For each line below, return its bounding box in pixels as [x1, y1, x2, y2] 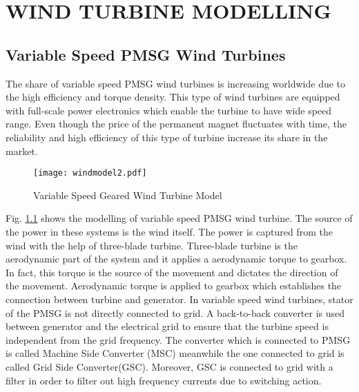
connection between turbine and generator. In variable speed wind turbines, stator [6, 291, 353, 306]
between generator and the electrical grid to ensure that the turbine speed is [6, 319, 329, 333]
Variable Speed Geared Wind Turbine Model [33, 187, 222, 202]
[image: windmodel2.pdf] [33, 168, 147, 178]
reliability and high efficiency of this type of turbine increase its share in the [6, 130, 328, 144]
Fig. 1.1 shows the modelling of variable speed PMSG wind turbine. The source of [6, 211, 353, 225]
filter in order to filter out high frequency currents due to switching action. [6, 373, 322, 387]
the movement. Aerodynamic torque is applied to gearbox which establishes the [6, 278, 342, 293]
